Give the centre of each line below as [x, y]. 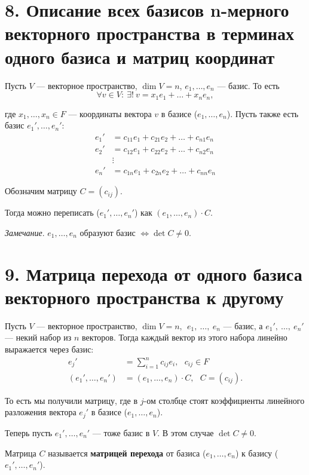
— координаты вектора [110, 113]
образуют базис [108, 232]
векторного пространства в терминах [149, 33]
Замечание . [25, 232]
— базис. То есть [248, 85]
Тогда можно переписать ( [52, 212]
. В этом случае [186, 432]
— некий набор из [38, 337]
